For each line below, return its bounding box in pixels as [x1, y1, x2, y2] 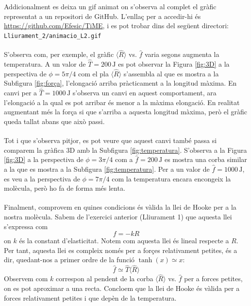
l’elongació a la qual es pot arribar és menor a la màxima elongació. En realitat [4, 97, 240, 107]
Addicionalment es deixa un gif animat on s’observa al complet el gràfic [4, 1, 217, 11]
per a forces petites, [184, 273, 243, 284]
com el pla [78, 68, 109, 78]
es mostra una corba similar [164, 154, 247, 164]
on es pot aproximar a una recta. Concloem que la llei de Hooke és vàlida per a [4, 283, 240, 293]
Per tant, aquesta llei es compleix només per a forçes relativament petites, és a [4, 245, 237, 255]
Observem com [4, 273, 48, 284]
